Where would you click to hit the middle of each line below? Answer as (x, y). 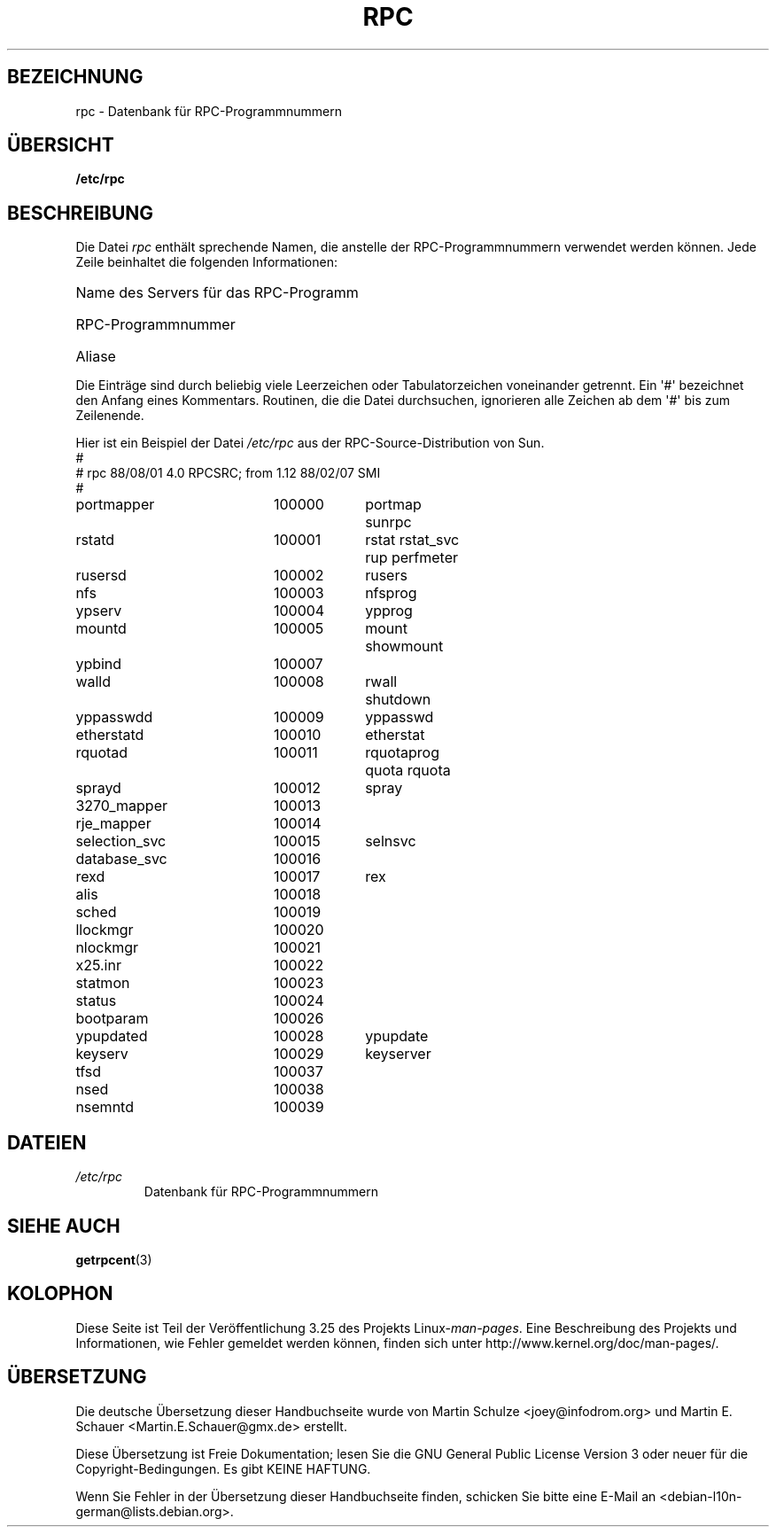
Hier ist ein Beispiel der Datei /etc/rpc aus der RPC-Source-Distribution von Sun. (310, 443)
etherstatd (110, 735)
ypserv (99, 611)
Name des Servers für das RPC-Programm (217, 293)
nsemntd (105, 1107)
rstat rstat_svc (412, 540)
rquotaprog (403, 753)
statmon (103, 983)
